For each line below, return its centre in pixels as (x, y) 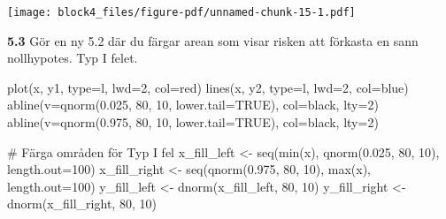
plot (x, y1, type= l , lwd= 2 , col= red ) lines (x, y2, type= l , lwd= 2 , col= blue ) (208, 87)
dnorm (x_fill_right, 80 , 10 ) (82, 204)
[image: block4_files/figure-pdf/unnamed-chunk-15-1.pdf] (181, 12)
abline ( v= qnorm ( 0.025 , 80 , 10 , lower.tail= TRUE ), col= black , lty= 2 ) (193, 105)
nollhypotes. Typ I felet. (73, 58)
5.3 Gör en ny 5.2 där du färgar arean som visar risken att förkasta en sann (213, 40)
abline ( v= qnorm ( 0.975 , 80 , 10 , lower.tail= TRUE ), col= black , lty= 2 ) (193, 122)
